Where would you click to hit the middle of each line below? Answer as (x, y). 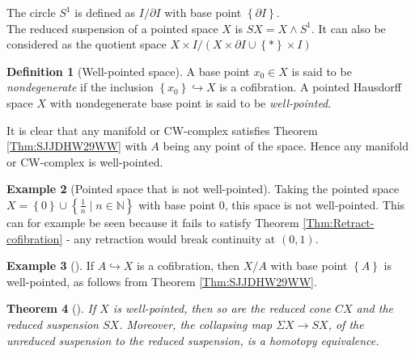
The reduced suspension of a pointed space (112, 28)
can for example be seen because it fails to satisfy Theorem (153, 222)
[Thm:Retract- (339, 222)
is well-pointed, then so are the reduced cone (222, 308)
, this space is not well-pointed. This (315, 204)
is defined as (105, 12)
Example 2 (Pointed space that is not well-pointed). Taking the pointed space (203, 189)
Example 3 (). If (50, 265)
